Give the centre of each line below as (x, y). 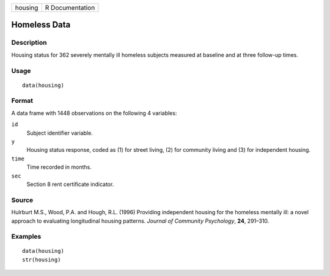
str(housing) (42, 259)
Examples (26, 237)
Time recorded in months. (59, 167)
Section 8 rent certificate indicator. (70, 184)
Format (22, 101)
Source (22, 200)
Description (29, 43)
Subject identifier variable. (60, 133)
